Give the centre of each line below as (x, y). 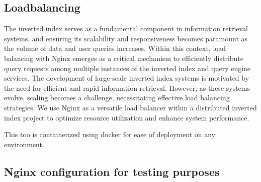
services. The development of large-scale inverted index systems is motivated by (127, 78)
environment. (24, 144)
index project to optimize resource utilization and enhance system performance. (127, 117)
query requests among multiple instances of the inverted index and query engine (127, 68)
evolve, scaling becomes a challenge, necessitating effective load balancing (117, 98)
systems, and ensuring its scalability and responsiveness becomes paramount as (126, 38)
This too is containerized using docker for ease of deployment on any (110, 134)
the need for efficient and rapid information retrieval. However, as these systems (127, 87)
